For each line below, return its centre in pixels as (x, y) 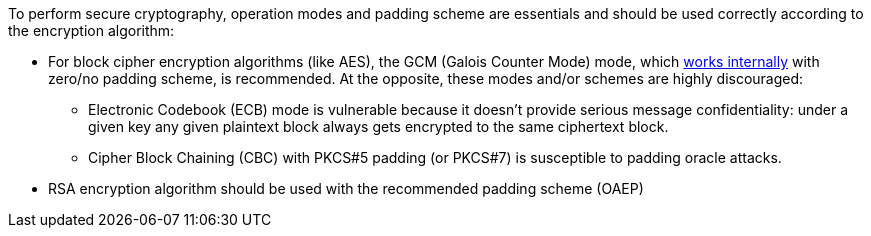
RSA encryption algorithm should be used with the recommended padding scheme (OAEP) (346, 188)
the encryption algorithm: (91, 30)
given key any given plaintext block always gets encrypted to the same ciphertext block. (378, 126)
